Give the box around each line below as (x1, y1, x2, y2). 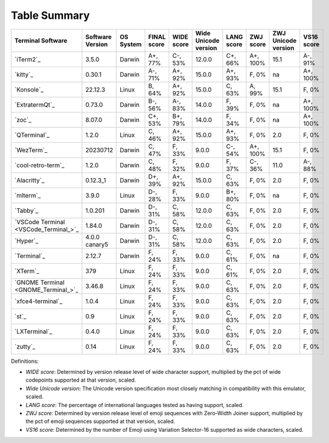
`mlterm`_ (14, 191, 41, 199)
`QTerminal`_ (14, 130, 50, 139)
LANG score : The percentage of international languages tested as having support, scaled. (25, 401, 244, 408)
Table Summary (11, 9, 90, 22)
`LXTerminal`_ (14, 327, 52, 336)
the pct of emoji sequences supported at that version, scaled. (25, 418, 175, 425)
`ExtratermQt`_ (14, 100, 55, 109)
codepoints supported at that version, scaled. (25, 376, 136, 383)
